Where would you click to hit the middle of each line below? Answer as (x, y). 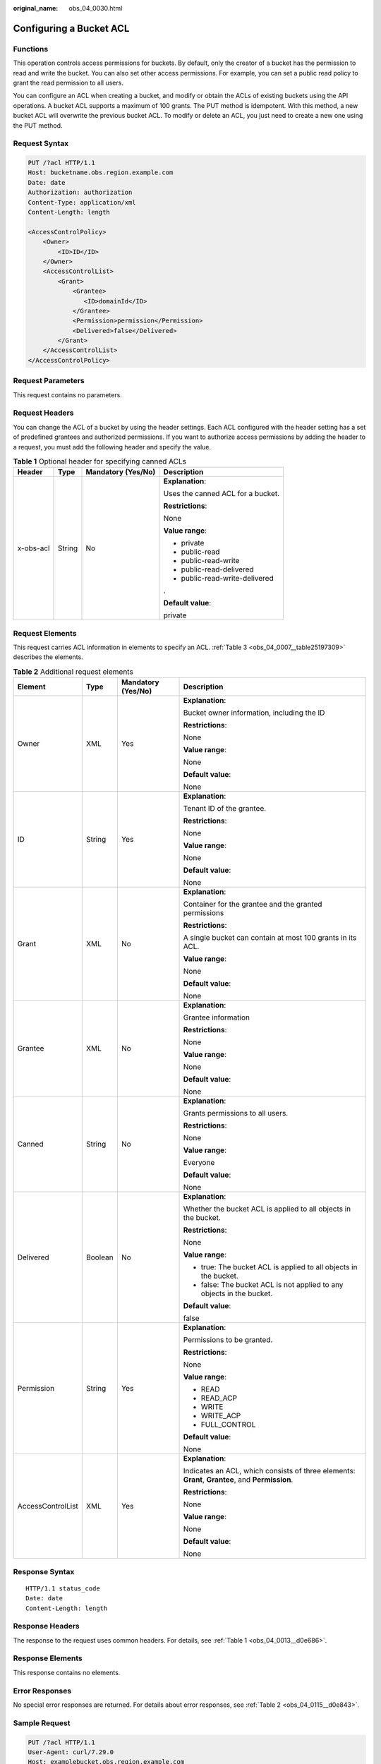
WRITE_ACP (221, 1416)
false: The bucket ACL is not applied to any (272, 1285)
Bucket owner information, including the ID (254, 713)
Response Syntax (44, 1571)
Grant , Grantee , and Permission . (238, 1480)
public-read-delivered (217, 569)
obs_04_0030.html (96, 8)
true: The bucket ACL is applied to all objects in (279, 1267)
